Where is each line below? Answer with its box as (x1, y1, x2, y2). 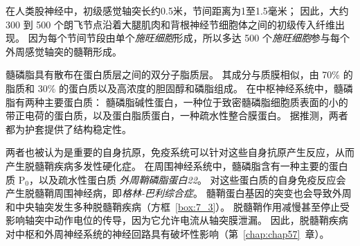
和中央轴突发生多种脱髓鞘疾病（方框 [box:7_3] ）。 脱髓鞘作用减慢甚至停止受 (6, 199, 350, 213)
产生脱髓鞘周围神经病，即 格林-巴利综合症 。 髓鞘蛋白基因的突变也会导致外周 (6, 186, 352, 200)
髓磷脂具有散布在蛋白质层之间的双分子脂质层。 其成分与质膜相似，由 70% (6, 67, 340, 82)
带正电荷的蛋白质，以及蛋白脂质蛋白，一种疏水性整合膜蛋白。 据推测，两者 (6, 108, 348, 123)
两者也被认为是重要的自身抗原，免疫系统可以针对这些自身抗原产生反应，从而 (6, 145, 354, 159)
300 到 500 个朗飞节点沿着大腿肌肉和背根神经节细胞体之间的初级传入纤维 (6, 17, 335, 31)
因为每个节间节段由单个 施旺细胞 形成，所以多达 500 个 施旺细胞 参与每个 (28, 30, 350, 45)
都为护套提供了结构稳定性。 (6, 121, 132, 136)
